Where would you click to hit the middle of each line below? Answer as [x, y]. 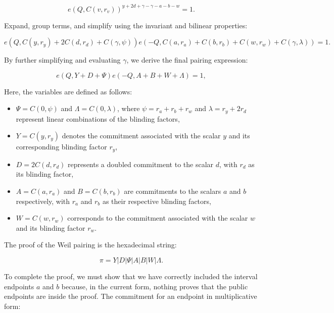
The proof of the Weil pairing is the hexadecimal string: [90, 245]
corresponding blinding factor [61, 147]
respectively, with [43, 201]
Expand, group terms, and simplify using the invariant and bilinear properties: [126, 25]
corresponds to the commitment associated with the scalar [158, 218]
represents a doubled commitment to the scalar [140, 164]
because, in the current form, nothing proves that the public [155, 286]
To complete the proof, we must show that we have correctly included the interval [131, 276]
